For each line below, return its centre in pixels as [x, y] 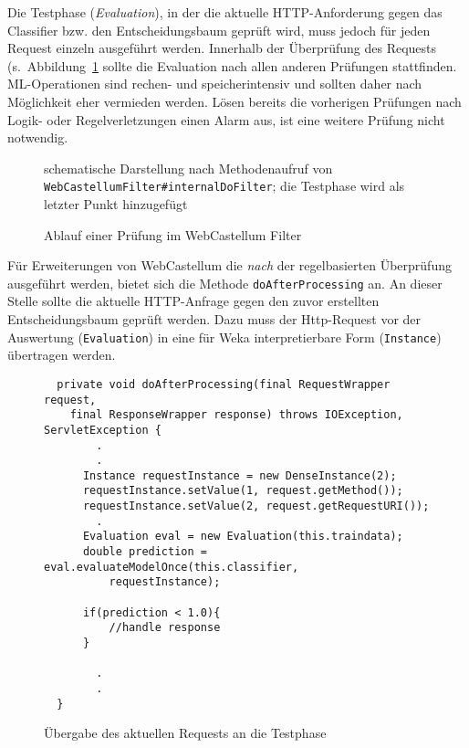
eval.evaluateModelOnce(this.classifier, [172, 567]
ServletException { [103, 430]
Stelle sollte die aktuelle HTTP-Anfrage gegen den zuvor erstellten [193, 301]
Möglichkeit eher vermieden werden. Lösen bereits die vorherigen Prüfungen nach [234, 101]
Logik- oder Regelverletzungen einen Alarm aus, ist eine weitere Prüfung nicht [226, 119]
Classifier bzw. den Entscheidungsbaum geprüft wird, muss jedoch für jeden [219, 30]
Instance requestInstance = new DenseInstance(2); [240, 475]
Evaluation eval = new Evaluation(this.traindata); [243, 537]
